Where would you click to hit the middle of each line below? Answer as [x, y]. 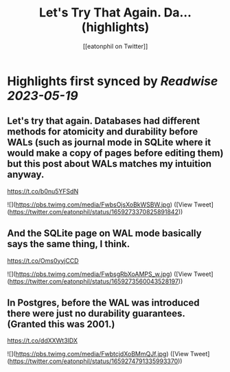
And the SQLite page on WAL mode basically [104, 234]
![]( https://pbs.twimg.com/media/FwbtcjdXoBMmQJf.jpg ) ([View [98, 354]
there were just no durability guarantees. [96, 313]
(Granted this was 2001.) [61, 324]
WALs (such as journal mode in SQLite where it [109, 142]
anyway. [26, 175]
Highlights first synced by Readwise [113, 81]
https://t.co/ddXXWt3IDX [42, 340]
